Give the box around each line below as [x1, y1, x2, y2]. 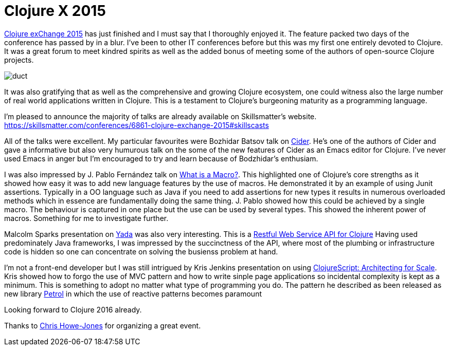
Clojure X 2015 [4, 2, 106, 20]
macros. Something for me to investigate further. [4, 213, 169, 223]
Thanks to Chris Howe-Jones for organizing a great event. [4, 321, 201, 330]
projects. [4, 55, 34, 64]
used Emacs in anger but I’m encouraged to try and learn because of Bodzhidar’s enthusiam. [4, 154, 318, 163]
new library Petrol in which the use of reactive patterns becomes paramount [4, 289, 262, 298]
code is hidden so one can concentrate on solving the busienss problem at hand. [4, 247, 278, 256]
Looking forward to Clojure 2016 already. [4, 305, 142, 314]
